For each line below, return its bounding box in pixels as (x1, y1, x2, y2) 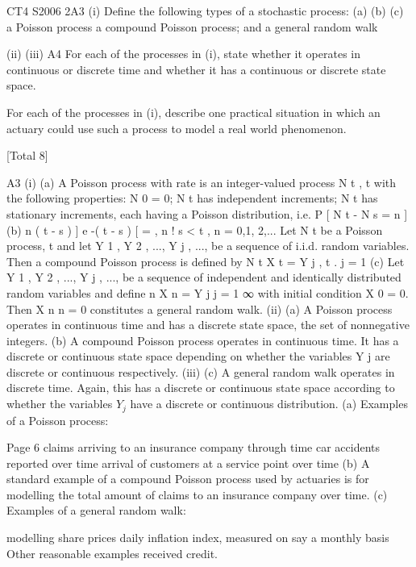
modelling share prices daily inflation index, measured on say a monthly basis (6, 529, 389, 546)
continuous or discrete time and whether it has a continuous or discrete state (6, 60, 386, 77)
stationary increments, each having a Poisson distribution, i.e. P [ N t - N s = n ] (6, 205, 408, 222)
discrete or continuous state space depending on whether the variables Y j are (6, 348, 390, 365)
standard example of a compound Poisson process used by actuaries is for (6, 470, 369, 487)
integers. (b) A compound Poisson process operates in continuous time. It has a (6, 331, 399, 348)
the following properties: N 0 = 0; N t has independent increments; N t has (6, 190, 378, 206)
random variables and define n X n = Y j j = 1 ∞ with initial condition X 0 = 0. (6, 284, 409, 301)
